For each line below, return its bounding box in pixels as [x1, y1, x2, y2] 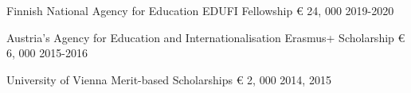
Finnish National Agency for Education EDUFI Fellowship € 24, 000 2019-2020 [6, 2, 394, 18]
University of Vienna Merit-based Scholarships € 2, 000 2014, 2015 [6, 71, 331, 87]
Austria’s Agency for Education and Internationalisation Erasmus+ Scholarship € [6, 29, 405, 45]
